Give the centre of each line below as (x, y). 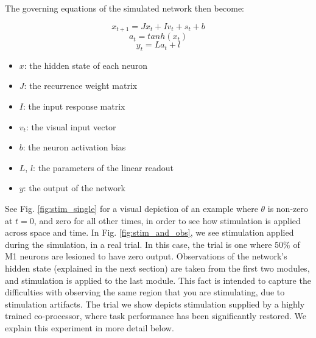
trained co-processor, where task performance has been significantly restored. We (156, 316)
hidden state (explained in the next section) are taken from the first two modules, (157, 268)
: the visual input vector (71, 126)
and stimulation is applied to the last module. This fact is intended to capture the (158, 280)
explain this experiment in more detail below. (90, 327)
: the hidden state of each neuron (86, 65)
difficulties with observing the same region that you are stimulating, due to (145, 292)
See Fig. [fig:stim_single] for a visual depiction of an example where (132, 208)
